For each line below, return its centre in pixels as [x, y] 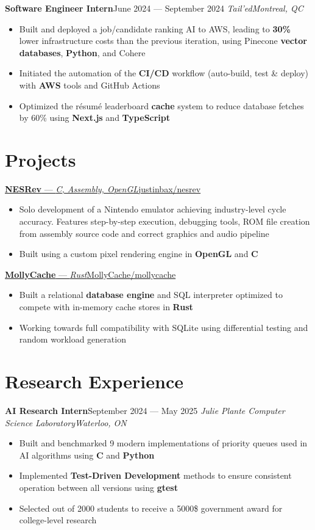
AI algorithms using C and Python [87, 455]
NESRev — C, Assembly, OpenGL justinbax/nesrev [103, 188]
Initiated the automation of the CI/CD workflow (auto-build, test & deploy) [164, 73]
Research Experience [94, 381]
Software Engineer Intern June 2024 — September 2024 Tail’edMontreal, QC [154, 8]
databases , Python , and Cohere [82, 52]
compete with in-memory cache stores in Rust [106, 307]
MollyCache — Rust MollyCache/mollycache [90, 274]
